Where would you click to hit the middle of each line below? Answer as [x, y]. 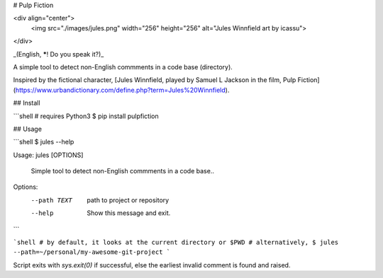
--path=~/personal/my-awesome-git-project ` [92, 252]
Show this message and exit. [129, 213]
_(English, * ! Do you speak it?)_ [59, 54]
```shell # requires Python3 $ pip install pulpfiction [86, 116]
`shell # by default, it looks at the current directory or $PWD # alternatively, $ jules [176, 243]
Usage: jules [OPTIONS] [48, 155]
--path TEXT [51, 200]
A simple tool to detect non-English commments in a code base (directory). [123, 66]
